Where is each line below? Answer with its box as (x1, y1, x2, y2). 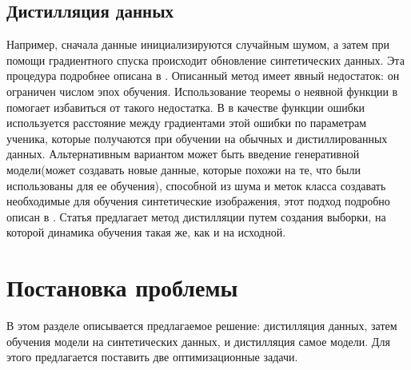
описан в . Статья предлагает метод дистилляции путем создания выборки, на (6, 208, 386, 225)
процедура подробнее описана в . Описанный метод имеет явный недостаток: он (6, 67, 400, 84)
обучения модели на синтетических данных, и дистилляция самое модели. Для (6, 332, 390, 349)
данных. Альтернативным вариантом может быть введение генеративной (6, 145, 360, 162)
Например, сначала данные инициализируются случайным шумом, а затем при (6, 36, 390, 53)
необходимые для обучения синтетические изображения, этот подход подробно (6, 193, 390, 209)
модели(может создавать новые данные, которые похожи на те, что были (6, 161, 361, 177)
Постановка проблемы (6, 271, 238, 304)
